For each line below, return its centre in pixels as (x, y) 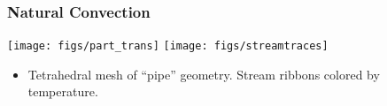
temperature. (63, 91)
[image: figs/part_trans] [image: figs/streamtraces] (168, 46)
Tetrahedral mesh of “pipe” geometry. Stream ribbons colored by (204, 74)
